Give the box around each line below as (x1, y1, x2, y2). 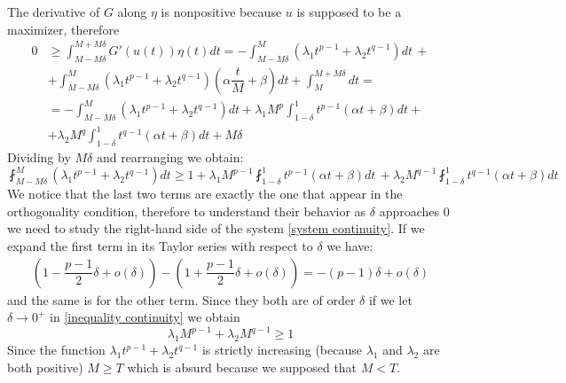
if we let (368, 290, 413, 309)
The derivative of (7, 3, 100, 20)
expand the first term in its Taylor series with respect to (7, 237, 313, 255)
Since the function (7, 340, 106, 359)
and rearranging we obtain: (96, 148, 244, 167)
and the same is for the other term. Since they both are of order (7, 290, 356, 309)
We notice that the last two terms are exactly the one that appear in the (7, 184, 403, 203)
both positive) (7, 357, 83, 376)
